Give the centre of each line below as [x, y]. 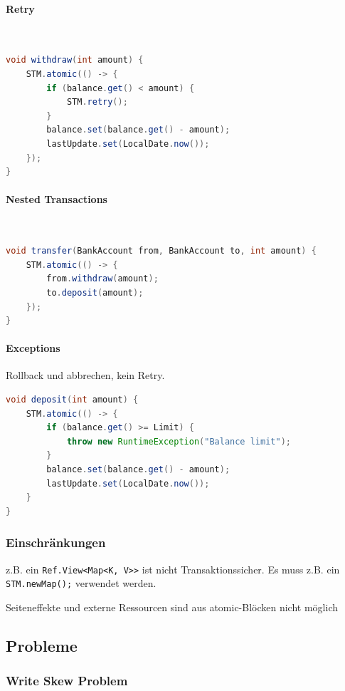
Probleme [42, 645]
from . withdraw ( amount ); [102, 279]
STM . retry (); [97, 102]
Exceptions [33, 348]
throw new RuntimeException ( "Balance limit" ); [179, 441]
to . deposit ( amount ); [95, 292]
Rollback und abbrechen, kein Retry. [85, 375]
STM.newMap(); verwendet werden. [81, 583]
